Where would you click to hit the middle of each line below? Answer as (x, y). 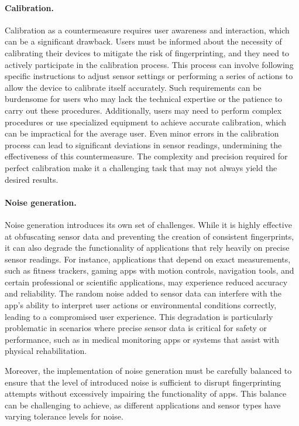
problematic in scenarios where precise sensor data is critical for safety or (136, 328)
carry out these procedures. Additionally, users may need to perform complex (143, 110)
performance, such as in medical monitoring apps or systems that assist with (142, 339)
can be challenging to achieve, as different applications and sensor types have (143, 405)
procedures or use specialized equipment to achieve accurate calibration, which (146, 122)
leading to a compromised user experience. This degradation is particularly (139, 316)
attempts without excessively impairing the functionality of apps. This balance (146, 393)
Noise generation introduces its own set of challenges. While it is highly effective (148, 224)
